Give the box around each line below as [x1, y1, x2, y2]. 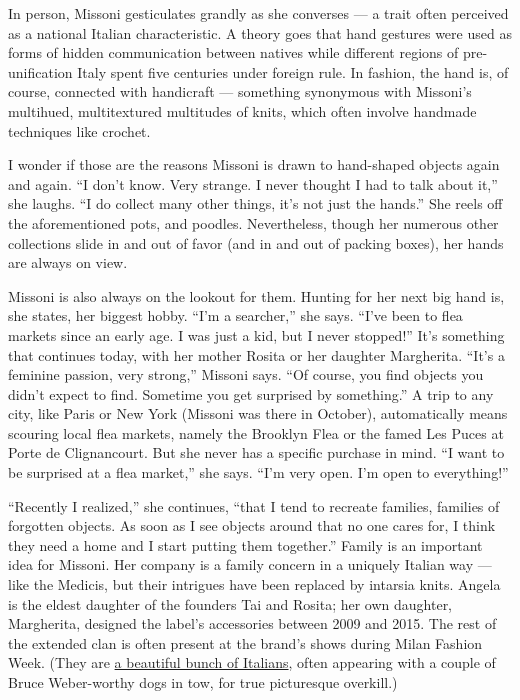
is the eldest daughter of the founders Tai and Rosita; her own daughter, [8, 593, 453, 614]
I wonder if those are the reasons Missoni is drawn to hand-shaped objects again [8, 154, 500, 175]
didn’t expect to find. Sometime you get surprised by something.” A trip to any [8, 383, 494, 404]
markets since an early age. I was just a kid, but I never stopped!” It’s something [8, 324, 505, 345]
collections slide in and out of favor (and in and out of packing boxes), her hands [8, 232, 504, 253]
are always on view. [8, 252, 128, 273]
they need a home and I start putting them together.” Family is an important [8, 534, 483, 555]
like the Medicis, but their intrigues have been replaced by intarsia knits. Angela [8, 574, 501, 595]
